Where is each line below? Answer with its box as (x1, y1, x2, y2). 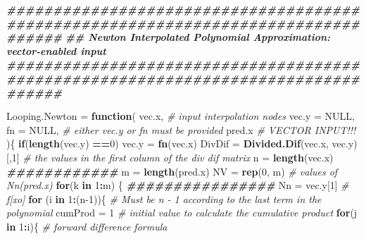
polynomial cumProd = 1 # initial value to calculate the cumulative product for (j (6, 205, 358, 220)
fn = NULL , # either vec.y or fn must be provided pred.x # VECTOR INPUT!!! (6, 122, 356, 137)
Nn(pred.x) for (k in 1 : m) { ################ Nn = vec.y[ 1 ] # (6, 178, 349, 192)
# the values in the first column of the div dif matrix (23, 149, 251, 164)
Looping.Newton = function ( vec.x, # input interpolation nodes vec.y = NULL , (6, 109, 355, 123)
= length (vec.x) (262, 149, 334, 164)
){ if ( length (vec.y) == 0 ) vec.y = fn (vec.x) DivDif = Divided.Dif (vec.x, (6, 136, 329, 151)
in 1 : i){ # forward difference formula (6, 219, 168, 233)
